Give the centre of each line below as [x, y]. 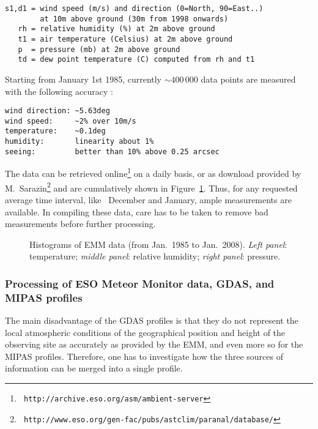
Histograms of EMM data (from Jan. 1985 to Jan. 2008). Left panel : [158, 244]
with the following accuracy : [59, 91]
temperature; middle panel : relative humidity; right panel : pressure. [155, 256]
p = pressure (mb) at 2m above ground [99, 49]
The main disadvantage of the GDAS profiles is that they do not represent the [152, 320]
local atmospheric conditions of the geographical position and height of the [145, 332]
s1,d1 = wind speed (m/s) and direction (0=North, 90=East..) [134, 9]
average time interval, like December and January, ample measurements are [148, 199]
